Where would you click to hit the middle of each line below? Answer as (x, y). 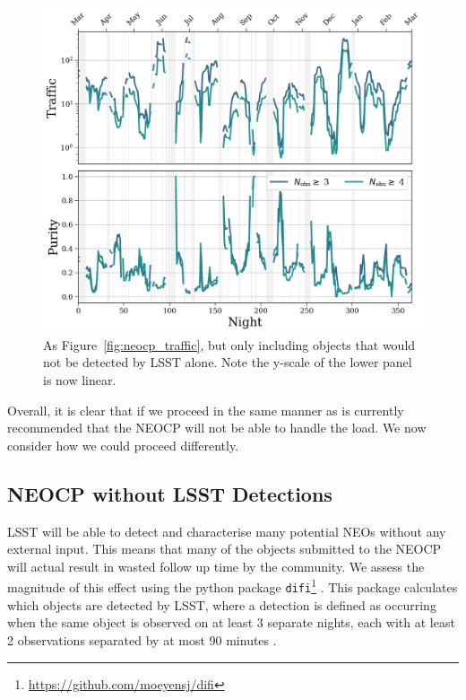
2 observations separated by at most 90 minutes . (142, 639)
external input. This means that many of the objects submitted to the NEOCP (224, 549)
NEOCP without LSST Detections (170, 493)
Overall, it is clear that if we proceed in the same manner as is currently (206, 410)
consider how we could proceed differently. (123, 445)
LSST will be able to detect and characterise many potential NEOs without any (227, 531)
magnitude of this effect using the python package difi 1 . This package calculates (233, 586)
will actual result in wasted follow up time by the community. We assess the (216, 566)
